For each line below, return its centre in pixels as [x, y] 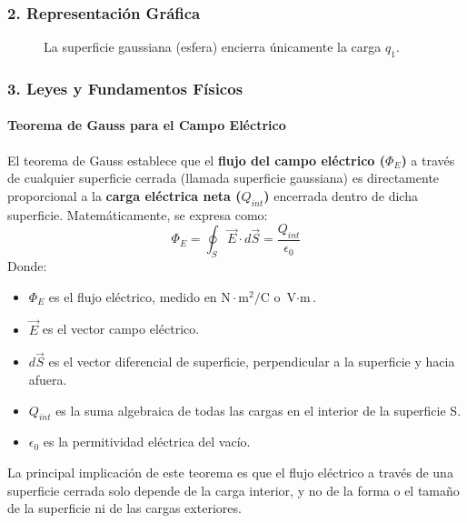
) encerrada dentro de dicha [341, 195]
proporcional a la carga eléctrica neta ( [124, 195]
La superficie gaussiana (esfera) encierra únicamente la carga [213, 47]
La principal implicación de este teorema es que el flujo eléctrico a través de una [230, 473]
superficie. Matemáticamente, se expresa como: [138, 214]
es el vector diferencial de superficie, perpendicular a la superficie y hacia [252, 362]
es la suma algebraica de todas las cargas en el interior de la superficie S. [258, 410]
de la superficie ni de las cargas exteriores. [124, 508]
